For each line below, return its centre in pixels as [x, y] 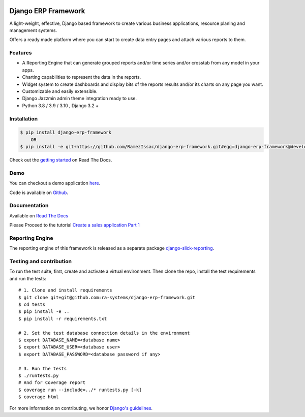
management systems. [33, 30]
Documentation [29, 206]
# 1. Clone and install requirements [66, 290]
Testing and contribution [41, 262]
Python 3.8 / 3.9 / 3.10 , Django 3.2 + [60, 105]
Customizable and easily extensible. [60, 91]
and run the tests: [28, 278]
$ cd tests [32, 304]
